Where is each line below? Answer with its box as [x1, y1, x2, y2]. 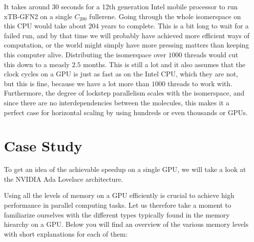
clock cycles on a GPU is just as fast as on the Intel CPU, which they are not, [4, 69, 238, 79]
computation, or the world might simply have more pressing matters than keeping [4, 40, 249, 50]
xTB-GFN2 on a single [4, 11, 72, 21]
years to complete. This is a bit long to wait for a [101, 21, 249, 31]
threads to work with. [168, 78, 233, 88]
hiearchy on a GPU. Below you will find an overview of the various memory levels [4, 219, 249, 229]
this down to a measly [4, 59, 70, 69]
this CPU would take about [4, 21, 86, 31]
